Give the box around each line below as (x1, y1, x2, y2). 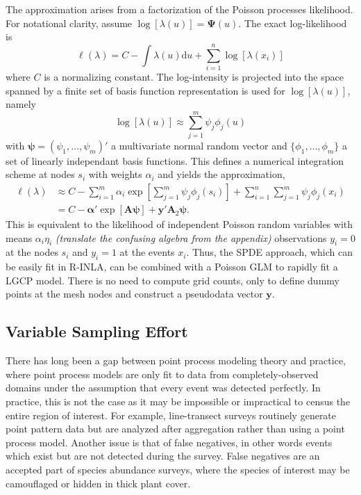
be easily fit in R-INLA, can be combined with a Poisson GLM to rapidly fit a (6, 259, 338, 274)
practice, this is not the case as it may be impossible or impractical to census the (6, 394, 351, 409)
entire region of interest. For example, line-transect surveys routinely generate (6, 407, 337, 422)
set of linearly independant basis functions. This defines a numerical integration (6, 153, 344, 168)
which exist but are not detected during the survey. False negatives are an (6, 448, 320, 463)
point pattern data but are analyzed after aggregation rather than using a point (6, 421, 345, 436)
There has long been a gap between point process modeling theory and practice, (6, 353, 346, 368)
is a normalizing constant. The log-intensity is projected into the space (44, 69, 344, 83)
